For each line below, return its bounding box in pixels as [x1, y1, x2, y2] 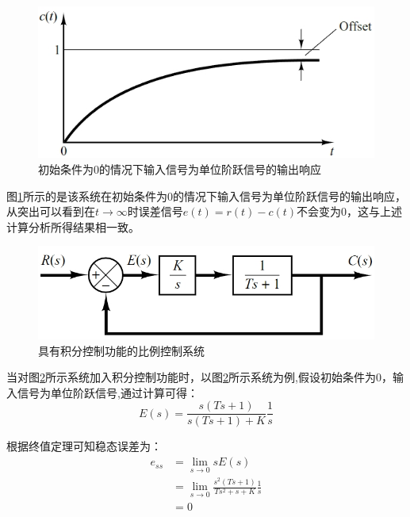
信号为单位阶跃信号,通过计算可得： [17, 384, 198, 400]
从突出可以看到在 [6, 203, 95, 220]
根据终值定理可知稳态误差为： [6, 438, 162, 454]
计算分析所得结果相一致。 [6, 218, 140, 235]
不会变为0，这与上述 [297, 203, 403, 220]
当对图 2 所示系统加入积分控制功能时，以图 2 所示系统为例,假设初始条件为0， [6, 369, 393, 385]
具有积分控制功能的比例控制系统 [38, 342, 205, 358]
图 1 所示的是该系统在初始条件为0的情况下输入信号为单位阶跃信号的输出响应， [6, 187, 406, 204]
